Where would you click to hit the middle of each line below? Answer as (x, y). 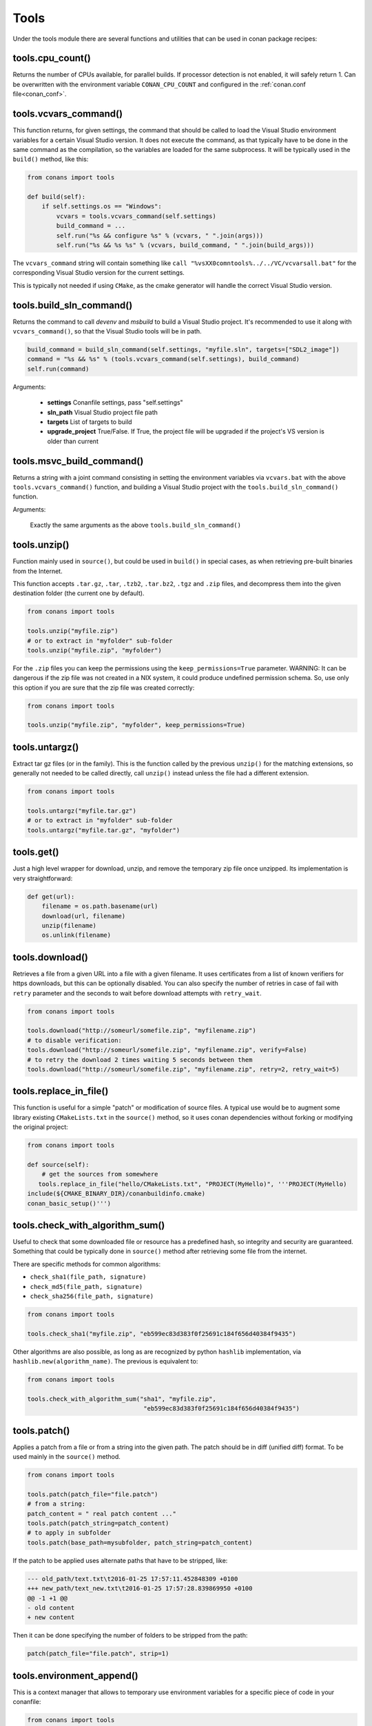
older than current (73, 441)
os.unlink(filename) (76, 935)
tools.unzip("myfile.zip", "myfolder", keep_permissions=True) (136, 725)
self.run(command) (58, 369)
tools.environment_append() (75, 1675)
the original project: (40, 1127)
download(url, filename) (84, 916)
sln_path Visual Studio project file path (103, 412)
